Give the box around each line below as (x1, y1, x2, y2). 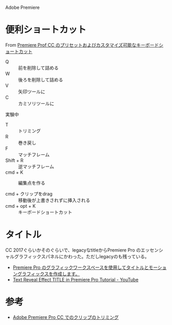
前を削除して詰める (18, 64, 59, 71)
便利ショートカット (5, 24, 87, 35)
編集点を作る (18, 179, 45, 186)
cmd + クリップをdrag (5, 190, 53, 197)
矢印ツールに (18, 88, 45, 95)
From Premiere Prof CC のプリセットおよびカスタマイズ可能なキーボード (5, 42, 159, 48)
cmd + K (5, 169, 24, 175)
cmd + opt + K (5, 203, 36, 209)
